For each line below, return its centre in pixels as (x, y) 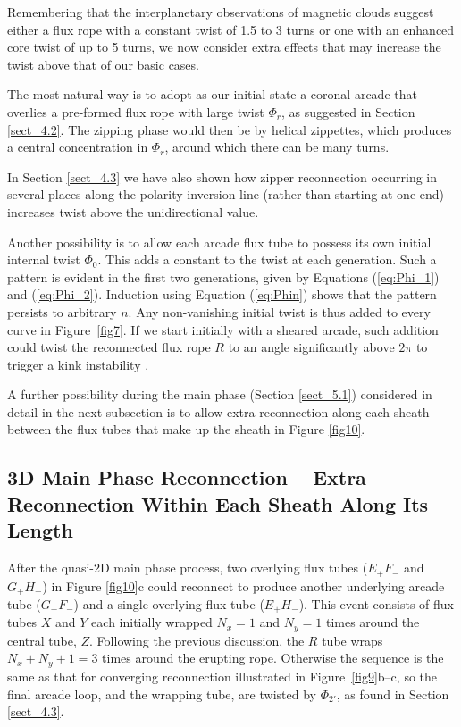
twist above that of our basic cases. (103, 64)
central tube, (42, 640)
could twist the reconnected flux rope (109, 347)
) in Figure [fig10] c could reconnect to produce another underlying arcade (243, 585)
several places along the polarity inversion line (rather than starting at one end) (226, 194)
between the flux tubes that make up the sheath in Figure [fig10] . (186, 429)
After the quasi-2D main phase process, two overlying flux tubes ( (188, 568)
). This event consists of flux (376, 603)
